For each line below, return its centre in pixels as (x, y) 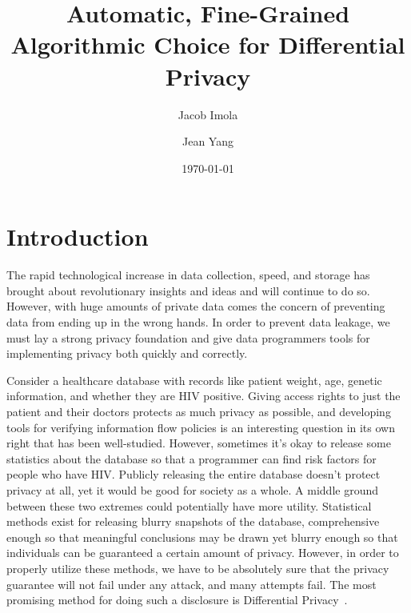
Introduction (78, 236)
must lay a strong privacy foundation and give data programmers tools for (188, 337)
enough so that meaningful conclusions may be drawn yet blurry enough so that (202, 537)
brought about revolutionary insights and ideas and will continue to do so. (188, 290)
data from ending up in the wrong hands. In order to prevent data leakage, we (198, 322)
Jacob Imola (208, 114)
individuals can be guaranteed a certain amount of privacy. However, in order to (203, 553)
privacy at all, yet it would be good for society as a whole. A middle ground (192, 489)
